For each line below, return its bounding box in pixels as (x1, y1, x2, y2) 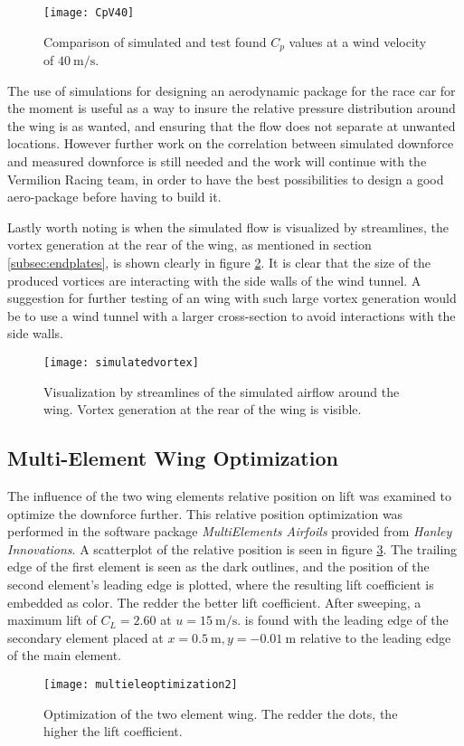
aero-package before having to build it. (7, 187, 222, 206)
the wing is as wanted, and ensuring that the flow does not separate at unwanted (7, 116, 456, 135)
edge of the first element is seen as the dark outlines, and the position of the (7, 557, 430, 576)
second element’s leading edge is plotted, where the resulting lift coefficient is (7, 575, 434, 594)
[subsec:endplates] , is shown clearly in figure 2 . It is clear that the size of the (7, 253, 431, 272)
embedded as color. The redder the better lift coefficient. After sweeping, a (7, 592, 421, 611)
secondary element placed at (7, 628, 164, 647)
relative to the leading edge (299, 628, 451, 647)
